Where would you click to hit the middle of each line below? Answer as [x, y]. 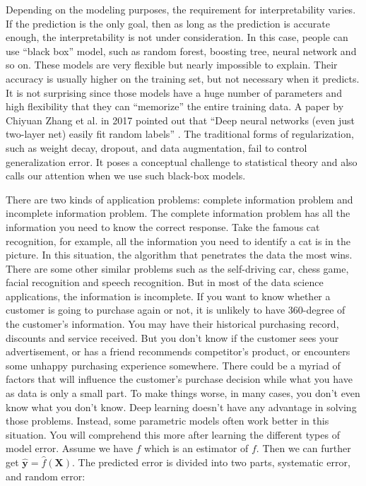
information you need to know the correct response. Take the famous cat [163, 226]
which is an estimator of [196, 448]
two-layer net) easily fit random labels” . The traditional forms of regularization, [180, 134]
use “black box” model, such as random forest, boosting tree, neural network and [181, 51]
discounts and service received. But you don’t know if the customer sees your [172, 337]
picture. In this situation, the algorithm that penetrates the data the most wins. [179, 255]
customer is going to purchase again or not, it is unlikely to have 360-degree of [176, 310]
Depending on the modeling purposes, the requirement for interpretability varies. [181, 9]
